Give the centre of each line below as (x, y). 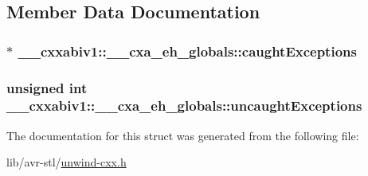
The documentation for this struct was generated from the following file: (183, 135)
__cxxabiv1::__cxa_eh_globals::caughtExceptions (187, 51)
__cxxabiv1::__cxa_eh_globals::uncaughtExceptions (184, 106)
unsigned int (47, 87)
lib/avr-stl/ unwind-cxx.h (67, 162)
